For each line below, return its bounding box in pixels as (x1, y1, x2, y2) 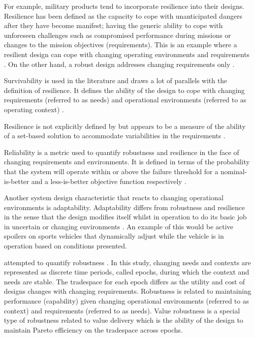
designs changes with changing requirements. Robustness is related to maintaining (4, 286, 252, 296)
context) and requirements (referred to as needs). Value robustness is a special (4, 305, 240, 315)
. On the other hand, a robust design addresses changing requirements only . (4, 59, 235, 69)
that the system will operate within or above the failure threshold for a (4, 166, 219, 176)
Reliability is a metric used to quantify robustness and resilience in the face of (4, 147, 239, 157)
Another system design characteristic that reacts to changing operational (4, 192, 223, 203)
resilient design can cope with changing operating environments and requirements (4, 49, 250, 59)
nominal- (220, 166, 247, 176)
